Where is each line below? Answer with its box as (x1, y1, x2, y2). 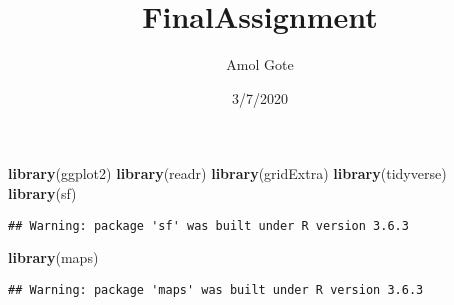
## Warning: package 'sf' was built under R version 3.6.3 (8, 218, 409, 233)
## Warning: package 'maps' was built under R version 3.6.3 (8, 282, 424, 297)
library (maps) (8, 247, 99, 268)
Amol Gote (226, 54, 294, 75)
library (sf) (8, 182, 77, 203)
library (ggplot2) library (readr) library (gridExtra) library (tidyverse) (8, 163, 447, 184)
